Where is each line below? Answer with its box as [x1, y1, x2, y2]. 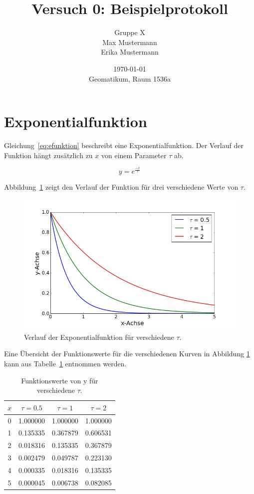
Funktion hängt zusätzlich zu [4, 150, 93, 160]
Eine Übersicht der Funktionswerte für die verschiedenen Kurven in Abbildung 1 [4, 348, 250, 359]
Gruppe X [114, 27, 145, 38]
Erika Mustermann [101, 47, 159, 57]
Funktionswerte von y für [21, 375, 98, 385]
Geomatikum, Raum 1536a [88, 73, 171, 84]
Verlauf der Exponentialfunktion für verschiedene [24, 331, 174, 342]
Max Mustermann [102, 37, 157, 47]
